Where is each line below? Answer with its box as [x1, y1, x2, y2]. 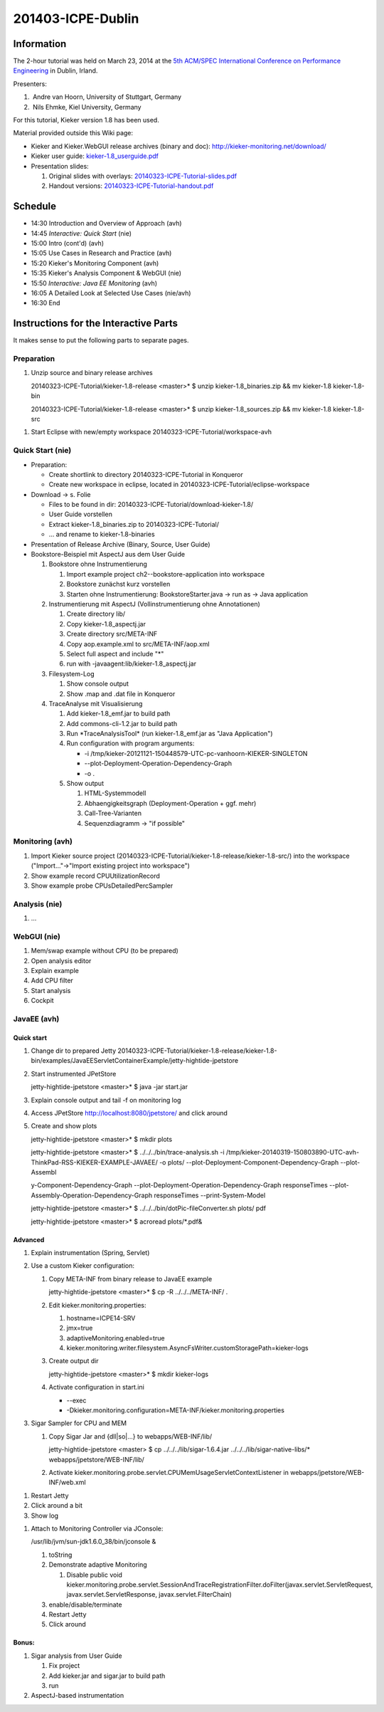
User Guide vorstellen [48, 510, 113, 519]
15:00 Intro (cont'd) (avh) [31, 239, 105, 248]
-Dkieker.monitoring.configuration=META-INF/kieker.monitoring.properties [66, 1406, 284, 1414]
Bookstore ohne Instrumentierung [48, 560, 147, 569]
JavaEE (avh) [13, 1014, 60, 1024]
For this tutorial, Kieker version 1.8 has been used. [13, 116, 159, 125]
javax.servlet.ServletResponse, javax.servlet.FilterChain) [66, 1590, 233, 1599]
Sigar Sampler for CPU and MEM [31, 1419, 127, 1427]
